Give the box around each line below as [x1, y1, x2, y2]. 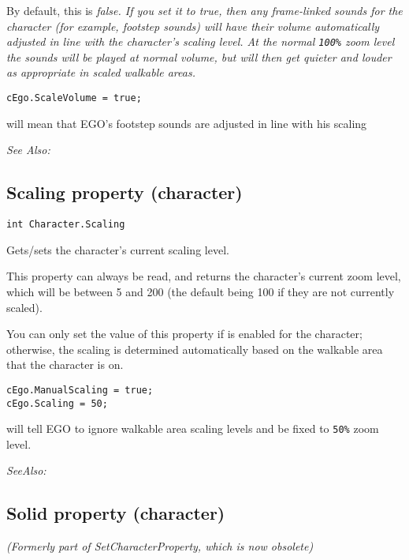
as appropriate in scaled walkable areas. [6, 64, 195, 81]
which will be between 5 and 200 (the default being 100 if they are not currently [6, 283, 395, 299]
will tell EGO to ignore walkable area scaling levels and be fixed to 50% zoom [6, 420, 379, 437]
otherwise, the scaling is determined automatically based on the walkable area [6, 340, 383, 357]
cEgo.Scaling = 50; [6, 397, 108, 409]
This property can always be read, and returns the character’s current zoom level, [6, 268, 401, 284]
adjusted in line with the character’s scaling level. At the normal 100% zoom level [6, 33, 395, 50]
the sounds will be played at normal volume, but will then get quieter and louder [6, 48, 392, 65]
